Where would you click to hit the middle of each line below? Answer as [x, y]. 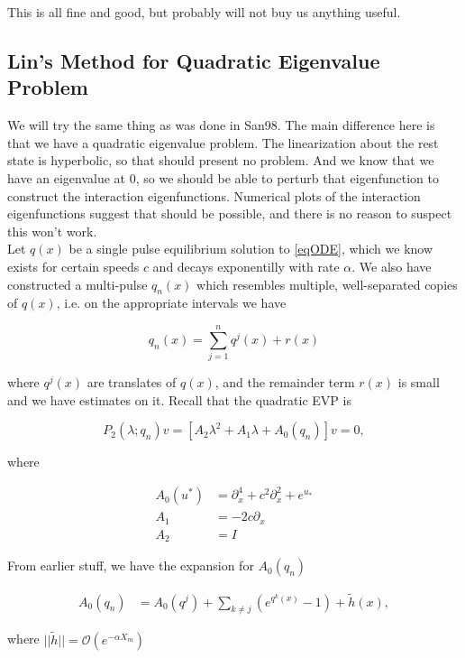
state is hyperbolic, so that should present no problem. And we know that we [221, 160]
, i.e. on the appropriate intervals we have [171, 303]
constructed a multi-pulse [77, 284]
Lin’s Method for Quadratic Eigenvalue [194, 60]
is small [419, 382]
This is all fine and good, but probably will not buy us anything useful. [204, 12]
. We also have [392, 266]
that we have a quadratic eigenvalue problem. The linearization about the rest [223, 142]
